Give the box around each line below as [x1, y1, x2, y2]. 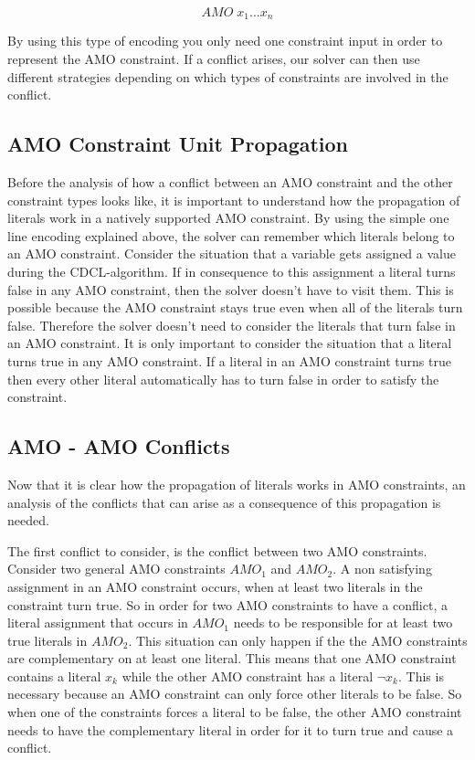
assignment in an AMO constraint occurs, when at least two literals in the [7, 576, 423, 596]
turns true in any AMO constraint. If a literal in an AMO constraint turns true [7, 351, 451, 370]
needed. [7, 511, 49, 530]
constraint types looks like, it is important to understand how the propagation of [7, 190, 460, 209]
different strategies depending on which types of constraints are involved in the [7, 67, 449, 86]
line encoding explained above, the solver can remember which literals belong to [7, 226, 455, 245]
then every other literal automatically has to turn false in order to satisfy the [7, 369, 439, 388]
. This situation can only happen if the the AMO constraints [128, 630, 468, 649]
